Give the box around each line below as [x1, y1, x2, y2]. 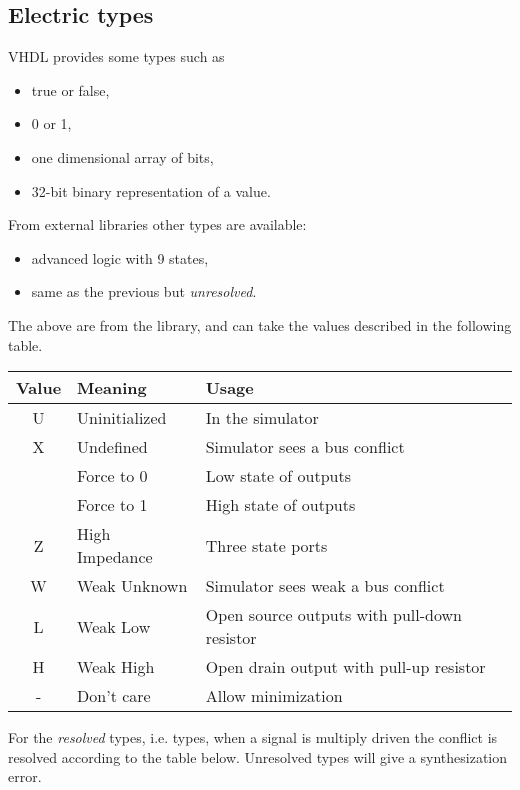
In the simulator [205, 406, 319, 430]
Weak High [77, 655, 155, 679]
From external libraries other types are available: [8, 214, 307, 235]
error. [8, 766, 42, 787]
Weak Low [77, 614, 151, 638]
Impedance [77, 545, 153, 569]
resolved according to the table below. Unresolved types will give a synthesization [8, 746, 508, 767]
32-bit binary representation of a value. [31, 180, 271, 201]
